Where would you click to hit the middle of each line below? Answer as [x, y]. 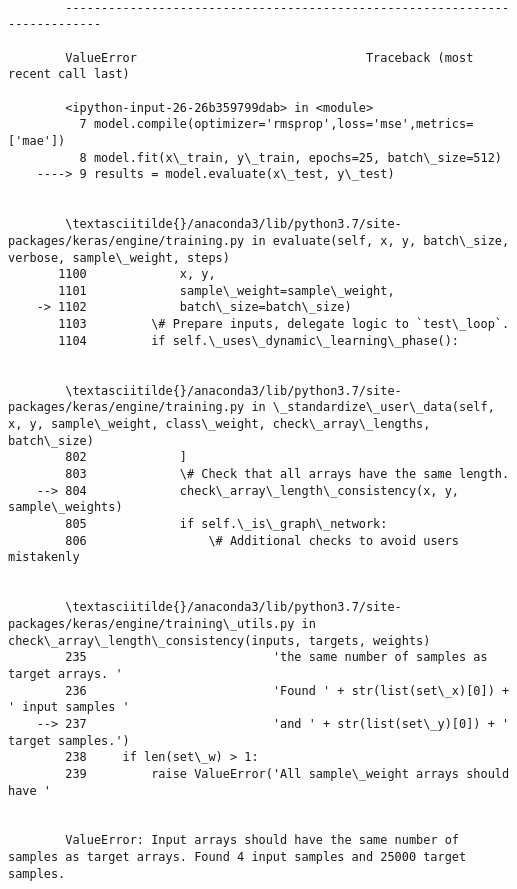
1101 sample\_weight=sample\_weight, [226, 290]
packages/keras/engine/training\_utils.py [151, 623]
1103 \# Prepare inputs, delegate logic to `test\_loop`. [284, 324]
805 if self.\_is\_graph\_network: [226, 524]
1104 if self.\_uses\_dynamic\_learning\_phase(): [259, 340]
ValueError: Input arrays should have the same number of [262, 840]
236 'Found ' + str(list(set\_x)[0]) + [287, 690]
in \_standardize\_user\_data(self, [373, 407]
